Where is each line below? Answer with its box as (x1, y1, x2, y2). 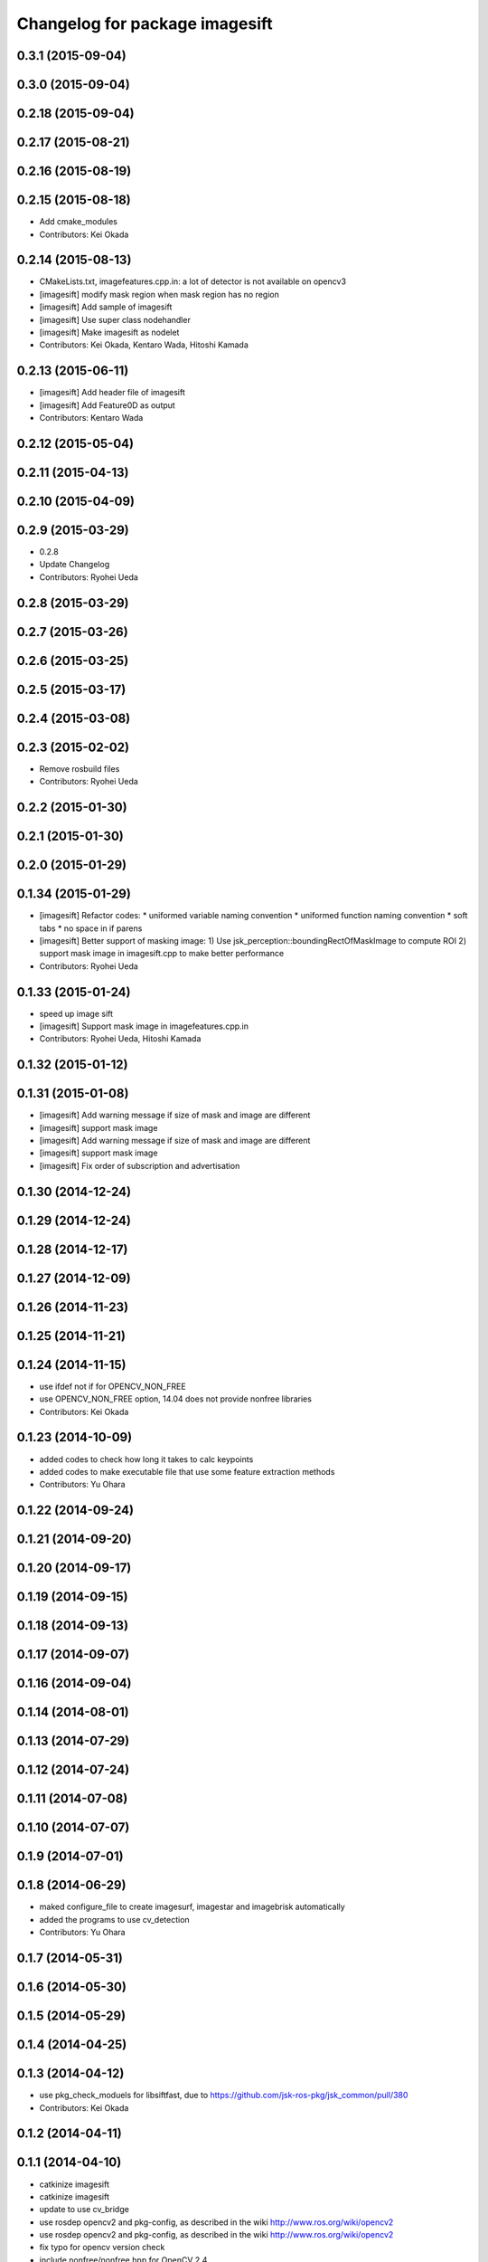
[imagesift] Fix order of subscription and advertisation (39, 1160, 240, 1171)
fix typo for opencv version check (39, 2242, 165, 2253)
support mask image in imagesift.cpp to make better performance (39, 948, 285, 959)
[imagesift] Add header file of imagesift (39, 387, 185, 398)
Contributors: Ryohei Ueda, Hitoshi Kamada (39, 1033, 202, 1044)
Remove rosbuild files (39, 763, 120, 774)
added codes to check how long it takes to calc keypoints (39, 1453, 254, 1465)
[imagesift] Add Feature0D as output (39, 399, 175, 411)
